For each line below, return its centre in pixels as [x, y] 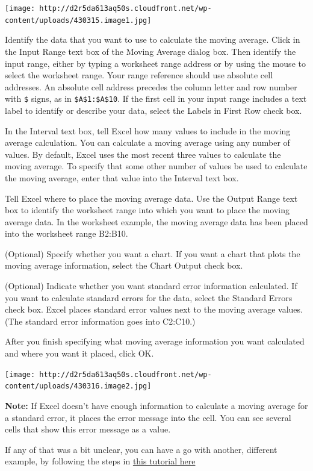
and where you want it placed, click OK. [79, 353]
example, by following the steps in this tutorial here [100, 461]
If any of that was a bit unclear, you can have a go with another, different [141, 449]
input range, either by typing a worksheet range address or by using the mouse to [155, 63]
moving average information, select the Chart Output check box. [124, 265]
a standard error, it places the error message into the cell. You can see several [148, 417]
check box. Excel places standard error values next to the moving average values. [154, 309]
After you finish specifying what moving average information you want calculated [155, 341]
